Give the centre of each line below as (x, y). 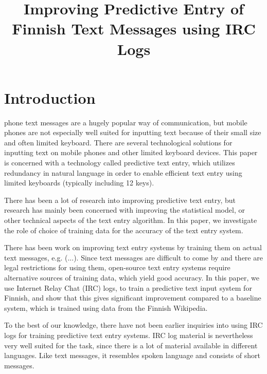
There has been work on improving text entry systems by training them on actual (133, 247)
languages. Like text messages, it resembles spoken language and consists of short (132, 355)
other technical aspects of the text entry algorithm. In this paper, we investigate (131, 220)
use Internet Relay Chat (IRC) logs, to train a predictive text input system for (128, 287)
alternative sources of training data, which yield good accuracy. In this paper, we (132, 277)
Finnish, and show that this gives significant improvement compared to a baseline (133, 298)
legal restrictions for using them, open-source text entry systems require (117, 267)
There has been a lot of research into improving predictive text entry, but (120, 200)
